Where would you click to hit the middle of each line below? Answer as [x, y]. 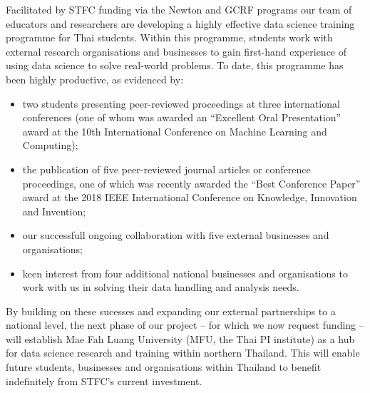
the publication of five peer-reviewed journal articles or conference [166, 169]
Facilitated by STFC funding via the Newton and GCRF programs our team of [179, 9]
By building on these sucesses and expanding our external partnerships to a [171, 311]
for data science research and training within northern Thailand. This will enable [183, 353]
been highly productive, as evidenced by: [95, 79]
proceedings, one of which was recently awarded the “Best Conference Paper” [191, 183]
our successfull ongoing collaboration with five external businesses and [176, 235]
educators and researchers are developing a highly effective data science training [180, 23]
